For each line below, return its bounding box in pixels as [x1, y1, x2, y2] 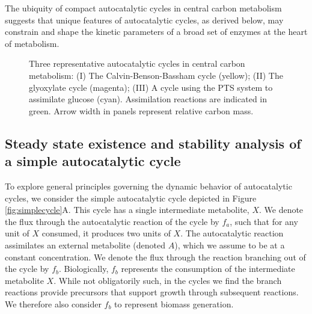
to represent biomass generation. [114, 297, 234, 310]
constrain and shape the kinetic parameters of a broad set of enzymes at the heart [5, 25, 308, 38]
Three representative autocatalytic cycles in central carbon [29, 57, 245, 70]
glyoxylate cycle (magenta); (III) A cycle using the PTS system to [29, 81, 273, 93]
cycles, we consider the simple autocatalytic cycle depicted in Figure [5, 191, 257, 204]
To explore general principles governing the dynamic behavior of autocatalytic [5, 179, 292, 192]
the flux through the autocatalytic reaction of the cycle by [5, 215, 219, 227]
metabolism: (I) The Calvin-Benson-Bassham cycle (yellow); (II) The [29, 69, 283, 81]
